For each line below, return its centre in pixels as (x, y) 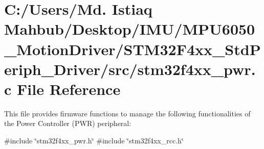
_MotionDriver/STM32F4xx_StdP (133, 49)
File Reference (69, 89)
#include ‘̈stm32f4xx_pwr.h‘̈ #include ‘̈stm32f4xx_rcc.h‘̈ (94, 141)
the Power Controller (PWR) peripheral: (68, 123)
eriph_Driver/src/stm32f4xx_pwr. (130, 69)
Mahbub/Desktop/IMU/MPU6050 (130, 29)
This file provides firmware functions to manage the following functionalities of (127, 113)
